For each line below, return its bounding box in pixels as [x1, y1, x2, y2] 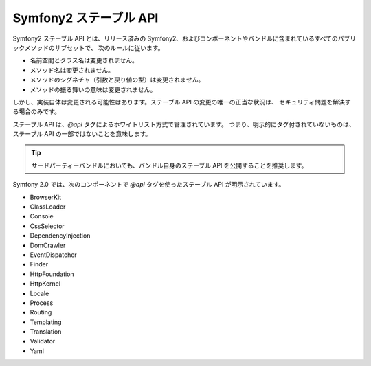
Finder [30, 260, 48, 268]
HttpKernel [30, 279, 61, 288]
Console [30, 212, 54, 220]
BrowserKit [30, 193, 62, 201]
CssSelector [30, 222, 65, 230]
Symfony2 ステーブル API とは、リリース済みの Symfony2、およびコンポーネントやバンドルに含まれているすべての [12, 34, 338, 43]
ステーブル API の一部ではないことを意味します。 [12, 130, 151, 138]
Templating [30, 318, 62, 326]
